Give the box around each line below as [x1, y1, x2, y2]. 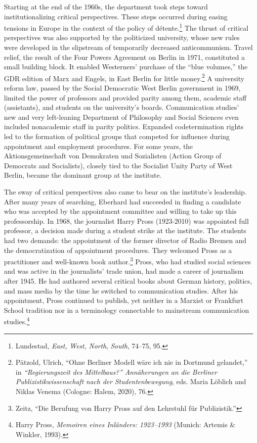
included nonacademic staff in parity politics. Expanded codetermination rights [4, 121, 244, 132]
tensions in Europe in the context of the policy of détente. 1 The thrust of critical [4, 21, 249, 33]
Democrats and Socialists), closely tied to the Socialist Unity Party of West [4, 160, 233, 170]
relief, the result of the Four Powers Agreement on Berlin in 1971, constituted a [4, 51, 245, 62]
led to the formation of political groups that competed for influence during [4, 131, 230, 142]
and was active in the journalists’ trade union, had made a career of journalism [4, 266, 244, 276]
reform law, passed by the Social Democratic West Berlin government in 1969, [4, 83, 241, 93]
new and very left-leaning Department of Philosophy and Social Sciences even [4, 111, 239, 122]
